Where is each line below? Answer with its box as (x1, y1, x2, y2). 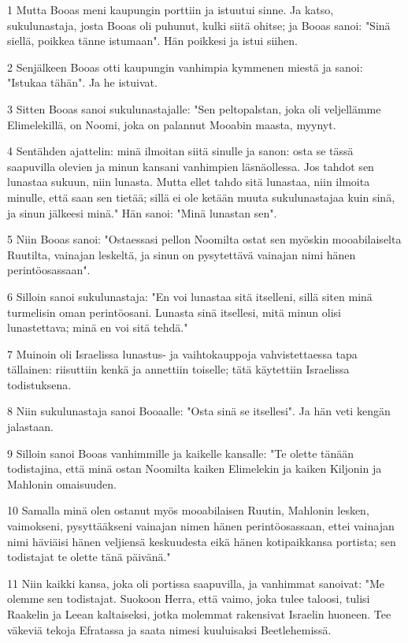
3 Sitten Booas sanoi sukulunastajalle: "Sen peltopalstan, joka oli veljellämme (7, 100, 381, 117)
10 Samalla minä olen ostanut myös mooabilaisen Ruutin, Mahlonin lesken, (7, 502, 369, 518)
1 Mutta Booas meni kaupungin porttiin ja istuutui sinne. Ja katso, (7, 2, 334, 17)
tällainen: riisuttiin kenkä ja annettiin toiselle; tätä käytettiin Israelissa (7, 361, 350, 377)
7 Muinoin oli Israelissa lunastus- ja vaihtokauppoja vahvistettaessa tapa (7, 345, 358, 362)
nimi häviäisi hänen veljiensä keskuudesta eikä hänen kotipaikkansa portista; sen (7, 533, 396, 549)
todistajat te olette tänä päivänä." (7, 548, 171, 565)
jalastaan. (7, 418, 54, 435)
